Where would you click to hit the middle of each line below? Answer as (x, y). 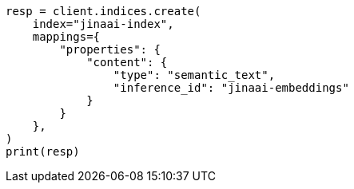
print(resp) (43, 152)
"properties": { (110, 49)
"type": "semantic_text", (194, 75)
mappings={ (66, 37)
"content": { (127, 62)
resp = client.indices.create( (103, 11)
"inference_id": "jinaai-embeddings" (231, 88)
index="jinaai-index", (103, 24)
